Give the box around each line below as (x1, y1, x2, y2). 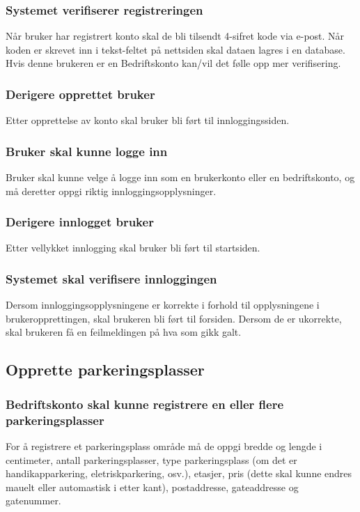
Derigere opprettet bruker (6, 85, 155, 102)
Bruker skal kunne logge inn (6, 142, 168, 160)
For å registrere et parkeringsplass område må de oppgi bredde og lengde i (6, 438, 322, 453)
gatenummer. (6, 493, 61, 508)
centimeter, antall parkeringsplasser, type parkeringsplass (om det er (6, 452, 297, 467)
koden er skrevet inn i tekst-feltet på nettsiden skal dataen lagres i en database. (6, 42, 345, 56)
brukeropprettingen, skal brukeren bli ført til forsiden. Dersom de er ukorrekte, (6, 311, 342, 325)
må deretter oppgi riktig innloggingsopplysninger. (6, 183, 217, 198)
